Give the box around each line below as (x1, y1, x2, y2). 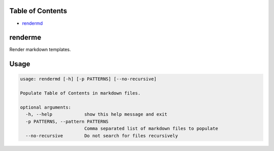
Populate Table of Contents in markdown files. (20, 90, 141, 96)
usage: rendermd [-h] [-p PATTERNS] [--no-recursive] (20, 76, 157, 82)
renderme (9, 33, 42, 42)
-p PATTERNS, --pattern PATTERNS (25, 119, 109, 124)
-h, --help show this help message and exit (25, 112, 167, 117)
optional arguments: (20, 104, 71, 110)
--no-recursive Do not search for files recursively (25, 133, 178, 138)
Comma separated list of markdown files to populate (84, 126, 218, 131)
